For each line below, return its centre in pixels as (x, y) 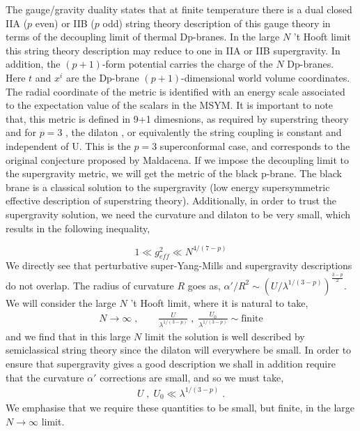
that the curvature (45, 377)
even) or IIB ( (65, 23)
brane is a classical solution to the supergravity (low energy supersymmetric (168, 187)
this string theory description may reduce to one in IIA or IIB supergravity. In (173, 50)
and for (21, 132)
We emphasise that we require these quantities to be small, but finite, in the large (180, 408)
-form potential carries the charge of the (187, 64)
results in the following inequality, (78, 228)
